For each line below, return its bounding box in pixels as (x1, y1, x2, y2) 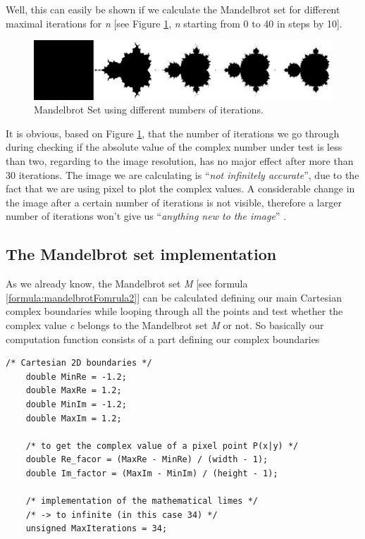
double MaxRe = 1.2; (25, 385, 122, 396)
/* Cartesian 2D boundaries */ (6, 358, 152, 368)
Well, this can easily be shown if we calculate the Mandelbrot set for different (6, 2, 340, 16)
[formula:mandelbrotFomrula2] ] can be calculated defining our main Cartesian (6, 290, 342, 304)
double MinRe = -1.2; (25, 371, 127, 382)
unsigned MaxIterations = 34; (25, 523, 168, 534)
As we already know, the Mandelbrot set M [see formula (6, 276, 248, 291)
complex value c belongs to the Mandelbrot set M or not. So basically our (6, 317, 324, 332)
